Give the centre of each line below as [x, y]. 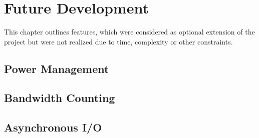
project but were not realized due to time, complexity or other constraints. [118, 41]
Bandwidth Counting [60, 98]
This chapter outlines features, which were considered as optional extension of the [129, 32]
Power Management [57, 68]
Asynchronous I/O [53, 127]
